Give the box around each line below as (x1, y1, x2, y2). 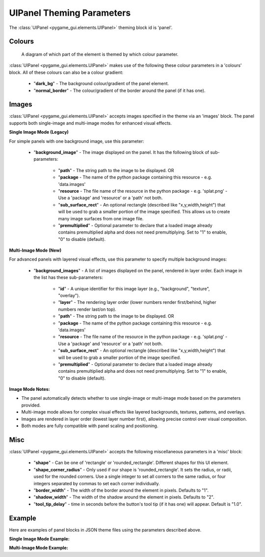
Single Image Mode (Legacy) (9, 129, 69, 135)
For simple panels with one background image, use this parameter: (9, 138, 144, 144)
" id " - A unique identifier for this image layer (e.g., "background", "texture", (58, 286, 210, 292)
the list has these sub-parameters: (33, 274, 103, 280)
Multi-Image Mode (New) (9, 247, 61, 253)
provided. (21, 402, 41, 408)
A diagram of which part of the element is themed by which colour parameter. (21, 51, 179, 57)
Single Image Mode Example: (9, 536, 70, 542)
